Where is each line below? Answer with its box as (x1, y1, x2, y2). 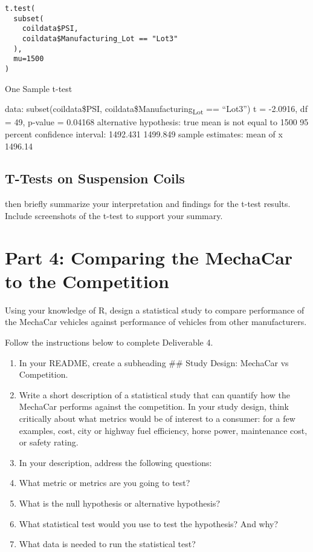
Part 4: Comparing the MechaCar (5, 245, 293, 269)
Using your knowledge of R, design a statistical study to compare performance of (5, 303, 305, 316)
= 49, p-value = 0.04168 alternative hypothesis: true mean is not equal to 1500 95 (5, 116, 309, 128)
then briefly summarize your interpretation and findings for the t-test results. (5, 197, 291, 210)
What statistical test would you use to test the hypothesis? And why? (19, 517, 279, 530)
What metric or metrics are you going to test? (19, 476, 190, 489)
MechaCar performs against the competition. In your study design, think (19, 400, 289, 413)
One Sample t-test (5, 82, 73, 94)
